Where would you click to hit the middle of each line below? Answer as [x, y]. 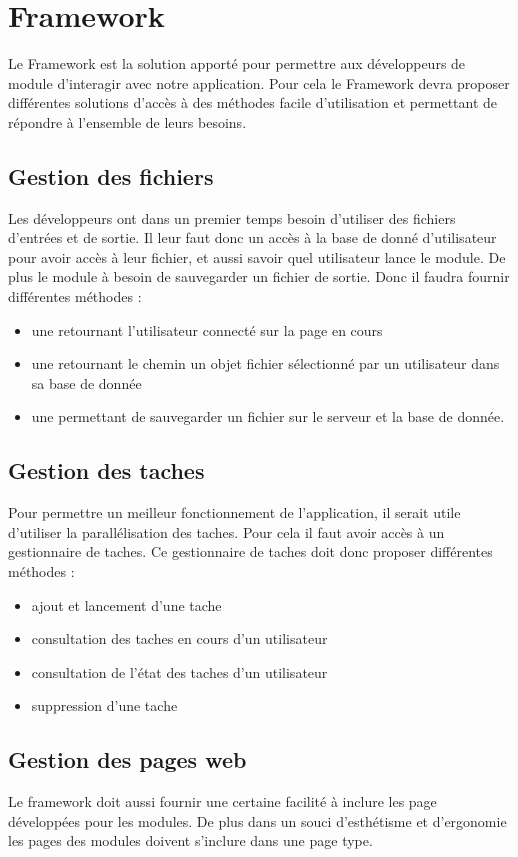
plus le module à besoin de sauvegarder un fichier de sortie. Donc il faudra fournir [259, 276]
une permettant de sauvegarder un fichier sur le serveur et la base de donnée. [268, 416]
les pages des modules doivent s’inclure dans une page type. [190, 840]
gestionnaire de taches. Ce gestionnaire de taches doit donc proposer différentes [250, 551]
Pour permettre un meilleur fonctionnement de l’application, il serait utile [234, 512]
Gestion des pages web [127, 759]
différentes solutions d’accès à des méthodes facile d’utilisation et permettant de [253, 102]
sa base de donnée [86, 382]
